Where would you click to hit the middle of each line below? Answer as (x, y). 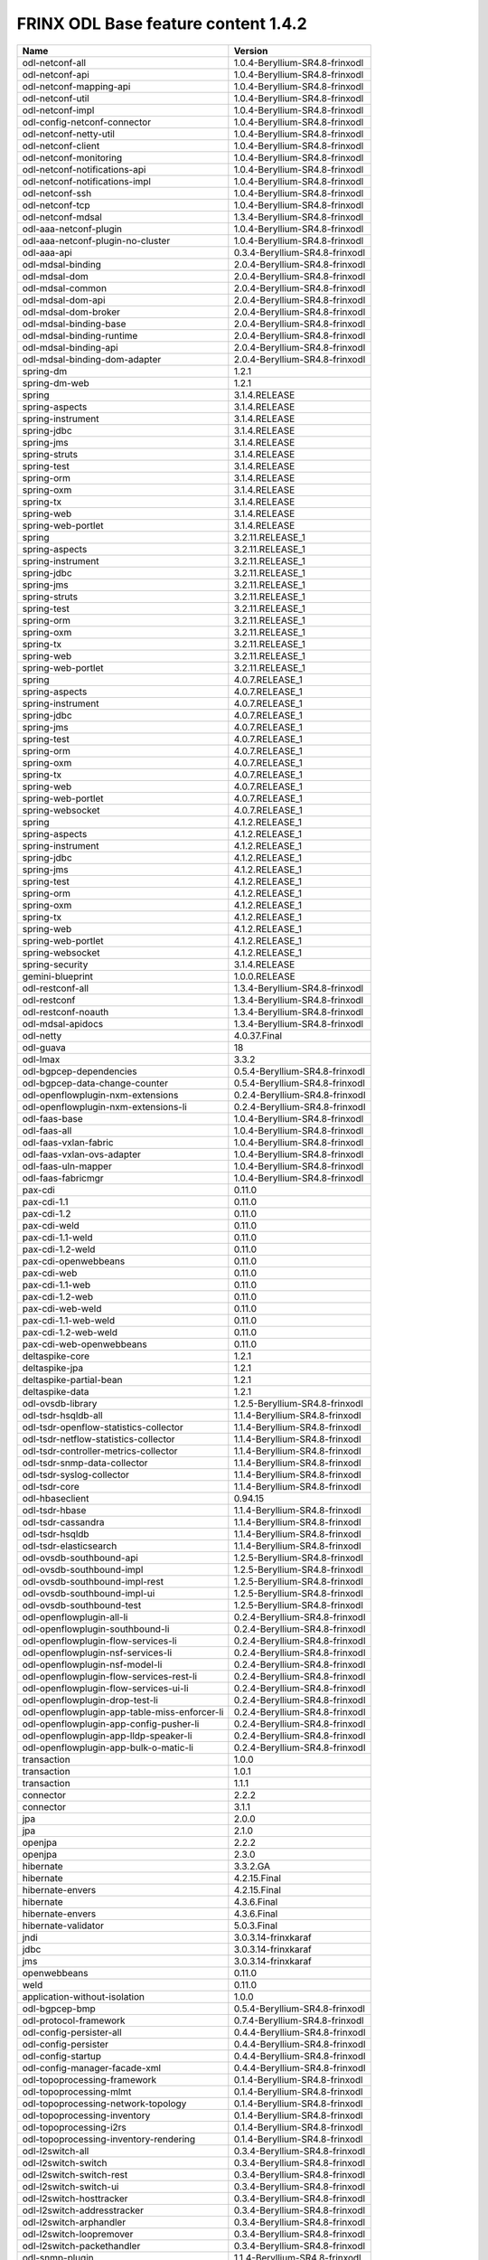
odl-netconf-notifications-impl (86, 181)
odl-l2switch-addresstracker (83, 2210)
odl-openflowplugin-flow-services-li (99, 1641)
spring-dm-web (56, 382)
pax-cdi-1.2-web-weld (70, 1332)
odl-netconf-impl (58, 110)
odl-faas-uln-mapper (67, 1166)
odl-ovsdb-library (60, 1403)
